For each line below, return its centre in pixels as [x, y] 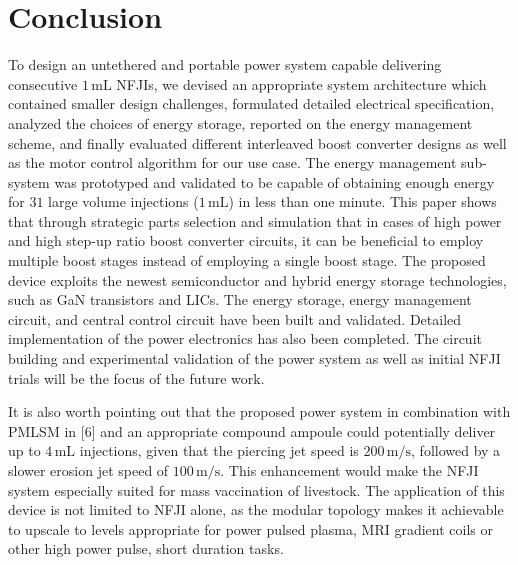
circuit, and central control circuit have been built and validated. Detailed [235, 318]
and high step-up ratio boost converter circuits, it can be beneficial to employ [246, 240]
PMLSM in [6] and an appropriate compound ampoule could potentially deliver [252, 430]
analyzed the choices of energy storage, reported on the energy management [240, 122]
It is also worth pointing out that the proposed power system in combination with [259, 411]
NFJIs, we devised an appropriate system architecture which [301, 83]
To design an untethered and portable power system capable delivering [225, 64]
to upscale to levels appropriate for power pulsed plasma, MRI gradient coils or [250, 528]
